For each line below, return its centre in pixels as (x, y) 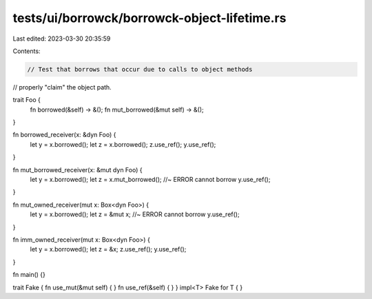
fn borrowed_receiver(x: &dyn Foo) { (64, 135)
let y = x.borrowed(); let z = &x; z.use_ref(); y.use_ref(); (108, 249)
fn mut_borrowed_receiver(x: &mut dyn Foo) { (77, 169)
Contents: (27, 51)
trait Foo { (27, 100)
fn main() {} (29, 275)
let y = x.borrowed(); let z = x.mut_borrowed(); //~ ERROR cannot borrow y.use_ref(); (150, 180)
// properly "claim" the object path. (62, 87)
